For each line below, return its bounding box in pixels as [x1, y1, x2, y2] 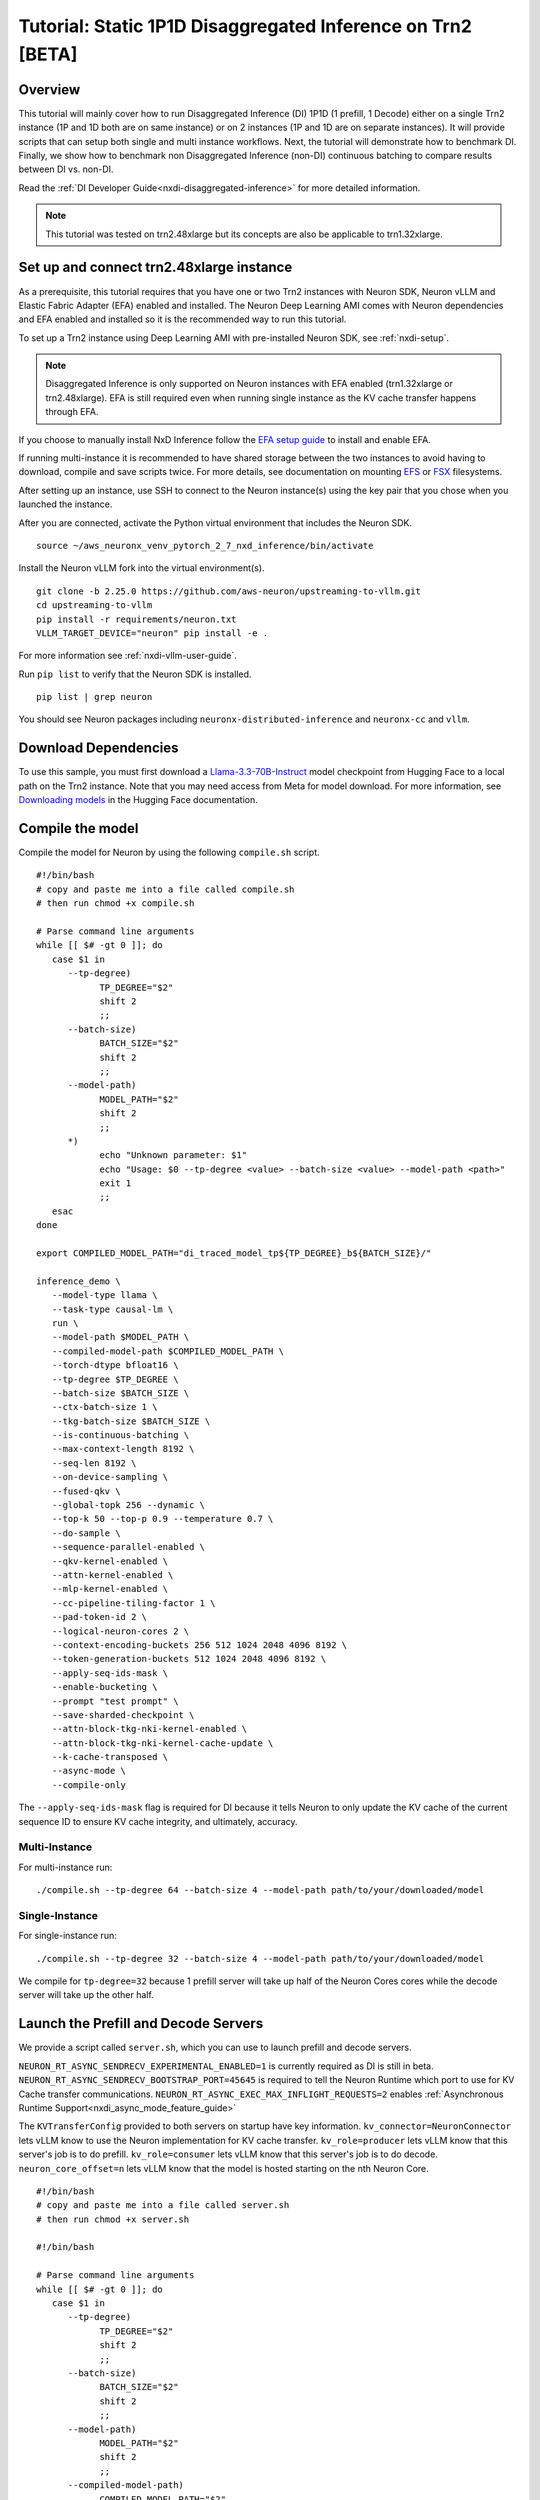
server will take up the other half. [18, 1989, 154, 2001]
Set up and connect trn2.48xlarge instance [18, 259, 293, 276]
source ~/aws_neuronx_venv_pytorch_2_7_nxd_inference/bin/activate [36, 540, 374, 551]
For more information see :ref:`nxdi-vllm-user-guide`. [18, 650, 237, 662]
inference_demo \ [36, 1275, 121, 1287]
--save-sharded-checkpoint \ [51, 1709, 195, 1720]
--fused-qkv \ [51, 1485, 121, 1497]
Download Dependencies [18, 740, 179, 757]
